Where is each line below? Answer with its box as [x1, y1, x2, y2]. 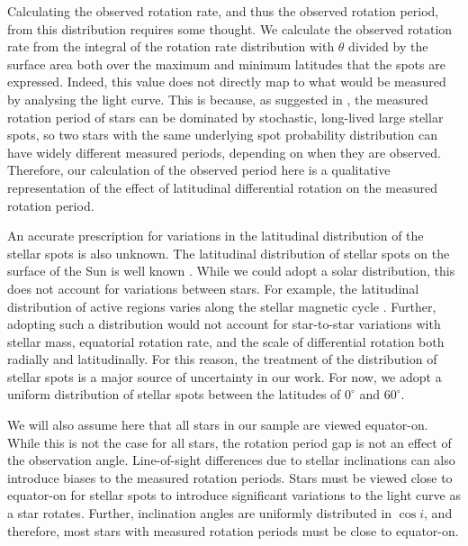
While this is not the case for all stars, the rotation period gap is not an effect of [7, 432, 452, 451]
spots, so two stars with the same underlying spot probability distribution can [7, 125, 437, 144]
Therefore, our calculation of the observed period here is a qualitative [7, 160, 391, 179]
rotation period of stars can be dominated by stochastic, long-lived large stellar [7, 107, 444, 126]
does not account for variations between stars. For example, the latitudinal [7, 278, 419, 297]
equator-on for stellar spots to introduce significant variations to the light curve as [7, 486, 461, 505]
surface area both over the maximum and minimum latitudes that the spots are [7, 54, 445, 73]
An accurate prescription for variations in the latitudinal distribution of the [7, 226, 424, 245]
